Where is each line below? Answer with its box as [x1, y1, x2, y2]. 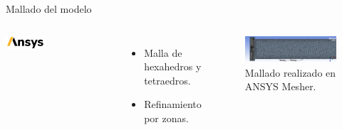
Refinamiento [144, 97, 202, 112]
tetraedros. [144, 72, 191, 87]
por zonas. [144, 110, 189, 125]
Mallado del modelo [6, 1, 92, 16]
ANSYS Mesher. [244, 79, 316, 94]
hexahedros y [144, 59, 202, 74]
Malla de [144, 45, 182, 60]
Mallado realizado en [244, 65, 336, 80]
